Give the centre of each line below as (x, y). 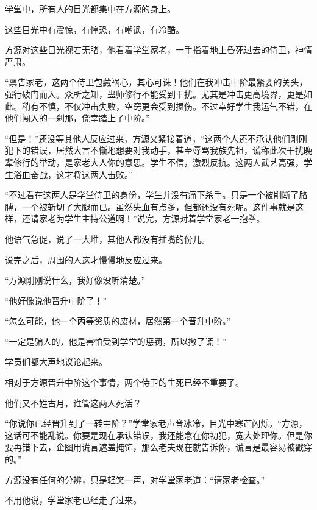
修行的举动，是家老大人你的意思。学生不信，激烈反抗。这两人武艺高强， (158, 162)
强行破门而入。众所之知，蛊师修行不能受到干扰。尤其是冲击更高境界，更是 (154, 94)
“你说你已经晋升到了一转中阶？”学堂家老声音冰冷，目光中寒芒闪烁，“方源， (156, 423)
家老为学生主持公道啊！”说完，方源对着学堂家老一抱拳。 (152, 218)
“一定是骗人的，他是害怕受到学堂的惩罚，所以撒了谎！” (116, 341)
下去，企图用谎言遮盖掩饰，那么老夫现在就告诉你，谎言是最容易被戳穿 (171, 447)
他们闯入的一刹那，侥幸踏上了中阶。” (77, 118)
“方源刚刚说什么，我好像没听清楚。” (75, 280)
